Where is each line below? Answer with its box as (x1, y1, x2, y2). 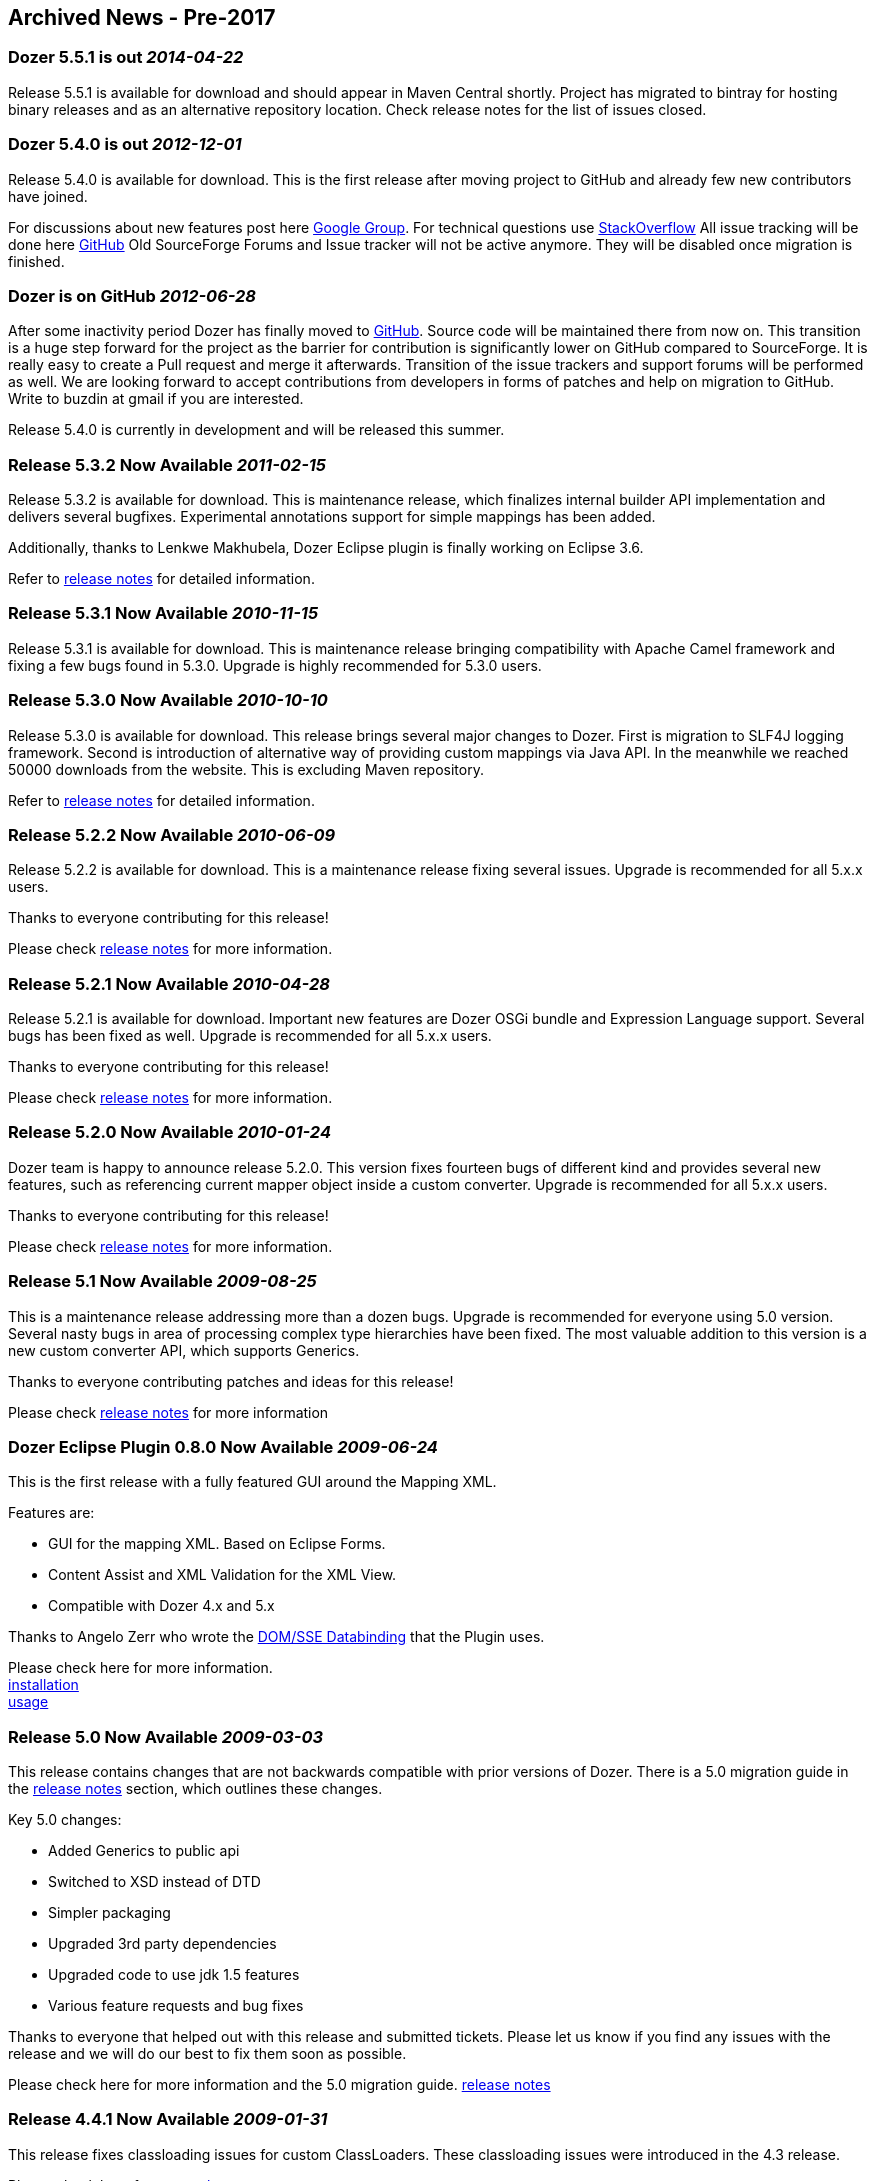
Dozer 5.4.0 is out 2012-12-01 (8, 134, 242, 155)
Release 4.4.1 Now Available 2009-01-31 (8, 2109, 328, 2130)
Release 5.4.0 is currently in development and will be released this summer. (8, 421, 505, 439)
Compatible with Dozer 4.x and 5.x (48, 1597, 275, 1615)
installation (8, 1676, 79, 1694)
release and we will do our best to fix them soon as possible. (8, 2045, 407, 2063)
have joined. (8, 187, 88, 205)
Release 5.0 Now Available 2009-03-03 (8, 1726, 324, 1747)
